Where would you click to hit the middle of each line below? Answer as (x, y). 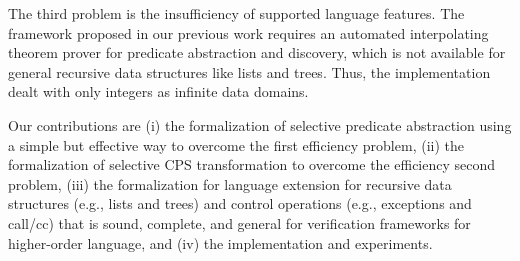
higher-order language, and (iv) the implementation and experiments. (220, 242)
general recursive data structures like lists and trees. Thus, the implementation (249, 71)
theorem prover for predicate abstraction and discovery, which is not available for (257, 52)
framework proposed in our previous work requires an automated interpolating (248, 32)
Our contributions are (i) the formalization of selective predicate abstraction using (260, 124)
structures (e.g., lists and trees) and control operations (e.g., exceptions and (240, 203)
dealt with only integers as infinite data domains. (158, 91)
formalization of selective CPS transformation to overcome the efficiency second (252, 164)
